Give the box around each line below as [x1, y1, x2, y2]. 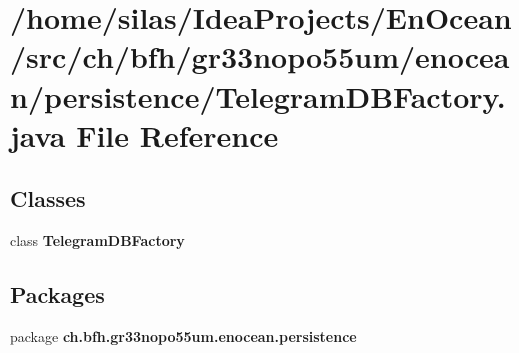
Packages [10, 279, 105, 310]
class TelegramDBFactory [10, 230, 185, 251]
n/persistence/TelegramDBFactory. [10, 75, 506, 116]
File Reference [76, 114, 279, 155]
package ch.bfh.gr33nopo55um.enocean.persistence [10, 325, 357, 346]
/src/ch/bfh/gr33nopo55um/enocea [10, 36, 510, 77]
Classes [10, 183, 86, 214]
